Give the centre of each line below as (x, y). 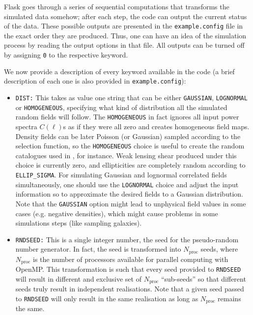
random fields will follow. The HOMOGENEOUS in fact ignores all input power (127, 117)
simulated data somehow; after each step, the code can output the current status (126, 16)
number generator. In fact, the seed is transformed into (98, 249)
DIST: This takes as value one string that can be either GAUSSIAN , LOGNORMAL (131, 97)
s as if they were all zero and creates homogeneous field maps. (156, 126)
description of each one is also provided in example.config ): (95, 81)
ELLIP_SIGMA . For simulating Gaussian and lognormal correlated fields (121, 174)
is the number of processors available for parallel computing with (131, 259)
